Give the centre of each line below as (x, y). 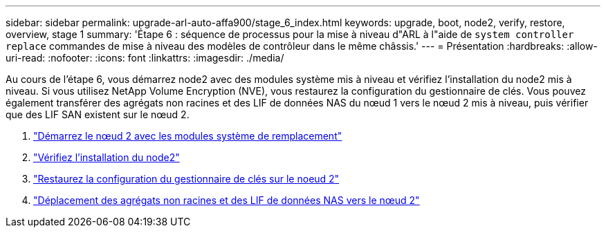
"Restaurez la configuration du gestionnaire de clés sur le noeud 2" (186, 179)
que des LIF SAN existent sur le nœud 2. (98, 114)
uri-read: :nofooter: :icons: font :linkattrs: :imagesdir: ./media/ (145, 58)
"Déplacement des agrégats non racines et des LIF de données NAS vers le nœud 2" (227, 200)
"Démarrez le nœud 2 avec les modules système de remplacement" (188, 136)
